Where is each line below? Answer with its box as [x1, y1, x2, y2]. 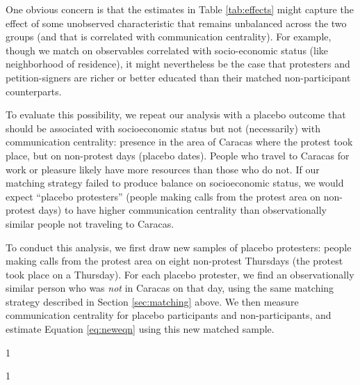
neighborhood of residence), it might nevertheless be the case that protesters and [6, 56, 350, 71]
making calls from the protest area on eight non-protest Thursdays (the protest [6, 253, 343, 268]
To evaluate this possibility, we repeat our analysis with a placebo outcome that [6, 107, 346, 122]
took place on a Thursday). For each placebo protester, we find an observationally [6, 267, 354, 281]
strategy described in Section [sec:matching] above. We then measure [6, 294, 299, 308]
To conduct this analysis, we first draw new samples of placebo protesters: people [6, 239, 352, 254]
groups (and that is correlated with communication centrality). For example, [6, 29, 332, 44]
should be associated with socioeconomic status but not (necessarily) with [6, 120, 320, 135]
